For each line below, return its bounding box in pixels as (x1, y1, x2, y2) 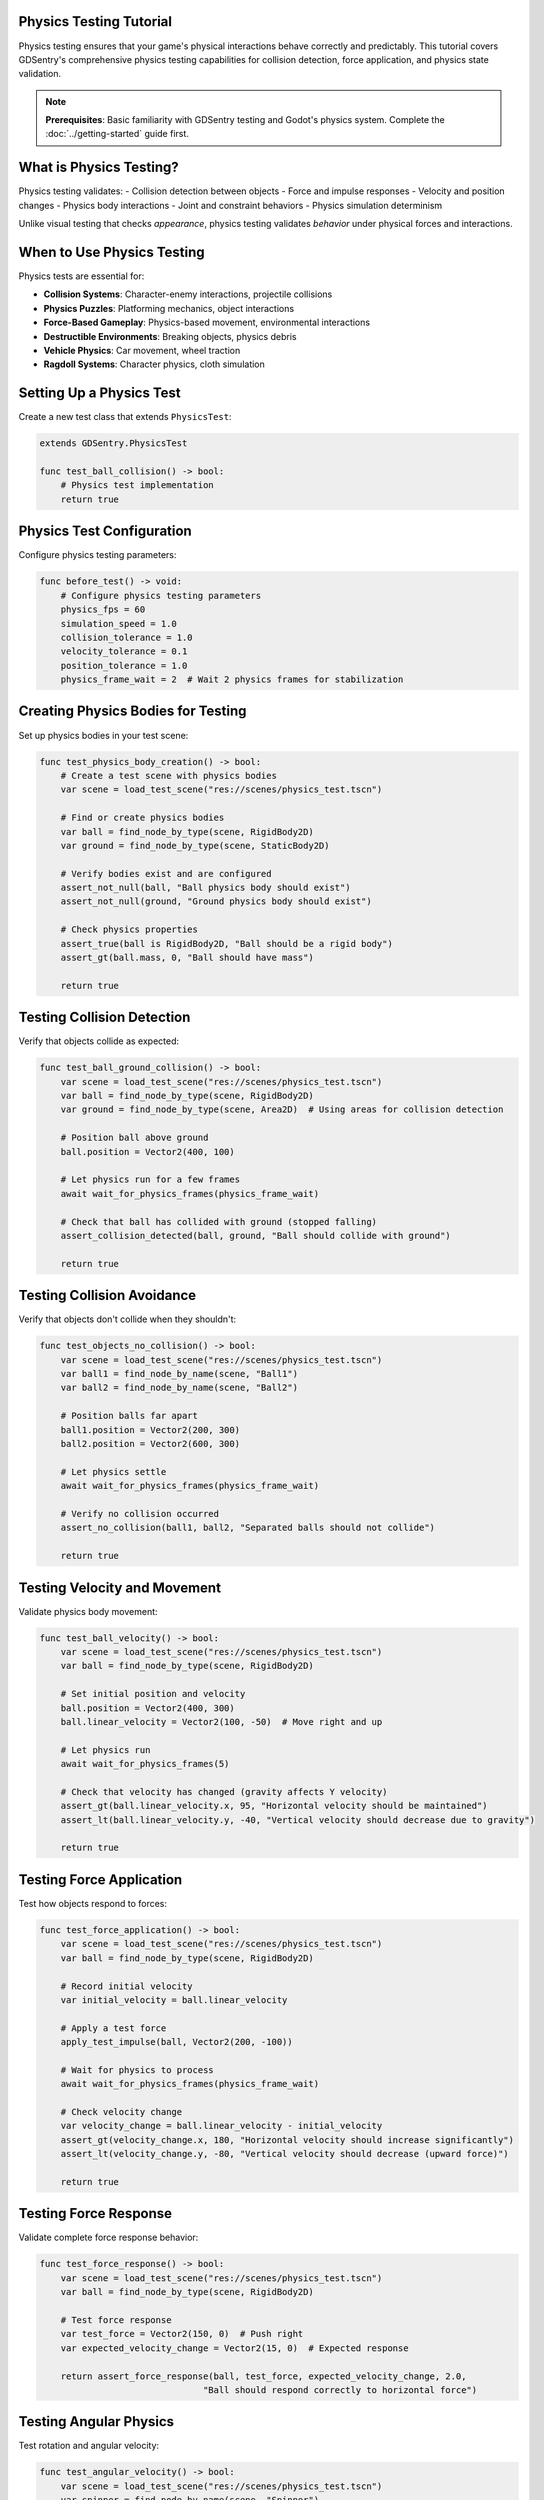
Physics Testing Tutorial (18, 13, 172, 30)
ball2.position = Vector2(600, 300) (60, 1438, 240, 1449)
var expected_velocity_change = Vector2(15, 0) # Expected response (60, 2342, 409, 2354)
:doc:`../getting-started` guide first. (45, 128, 190, 140)
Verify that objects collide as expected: (18, 1035, 180, 1047)
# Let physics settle (60, 1466, 167, 1477)
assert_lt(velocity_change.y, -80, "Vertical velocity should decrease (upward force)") (60, 2148, 509, 2160)
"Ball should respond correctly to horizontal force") (202, 2384, 478, 2395)
